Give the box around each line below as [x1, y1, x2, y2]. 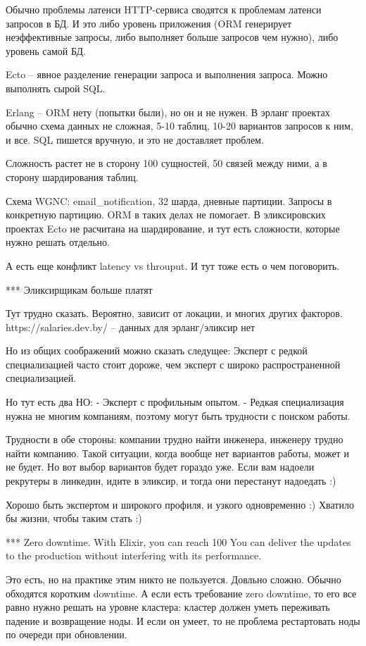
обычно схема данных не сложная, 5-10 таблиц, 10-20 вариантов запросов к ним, [6, 118, 353, 133]
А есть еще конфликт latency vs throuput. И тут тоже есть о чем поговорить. [6, 258, 340, 273]
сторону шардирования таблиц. [6, 169, 139, 184]
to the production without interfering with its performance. [6, 548, 262, 563]
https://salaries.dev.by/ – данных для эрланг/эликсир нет [6, 319, 255, 334]
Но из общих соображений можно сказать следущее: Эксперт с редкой [6, 343, 308, 358]
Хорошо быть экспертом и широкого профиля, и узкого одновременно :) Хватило [6, 497, 354, 511]
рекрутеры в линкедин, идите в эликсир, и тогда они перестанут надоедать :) [6, 473, 336, 488]
